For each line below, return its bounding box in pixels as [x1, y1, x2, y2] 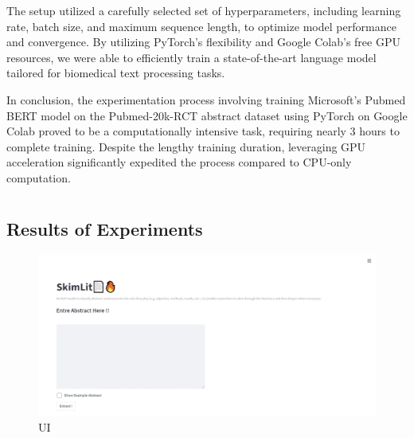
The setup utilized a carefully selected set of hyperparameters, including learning [6, 2, 401, 18]
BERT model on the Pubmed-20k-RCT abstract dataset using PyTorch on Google [6, 107, 408, 123]
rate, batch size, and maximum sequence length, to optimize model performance [6, 18, 396, 34]
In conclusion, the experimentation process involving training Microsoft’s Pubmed [6, 91, 406, 108]
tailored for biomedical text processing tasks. [6, 65, 225, 81]
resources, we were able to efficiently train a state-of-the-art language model [6, 49, 377, 65]
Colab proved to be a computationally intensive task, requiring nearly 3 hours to [6, 123, 400, 139]
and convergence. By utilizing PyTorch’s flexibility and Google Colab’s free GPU [6, 33, 400, 50]
